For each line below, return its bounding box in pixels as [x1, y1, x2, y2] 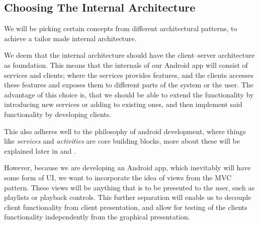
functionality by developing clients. [4, 108, 112, 119]
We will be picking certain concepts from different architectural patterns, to [4, 23, 237, 34]
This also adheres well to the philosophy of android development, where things [4, 126, 246, 136]
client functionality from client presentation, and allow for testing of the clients [4, 201, 247, 212]
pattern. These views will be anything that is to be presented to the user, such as [4, 182, 255, 192]
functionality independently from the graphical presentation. [4, 211, 190, 222]
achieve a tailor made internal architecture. [4, 33, 137, 43]
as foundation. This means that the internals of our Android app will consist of [4, 59, 248, 70]
